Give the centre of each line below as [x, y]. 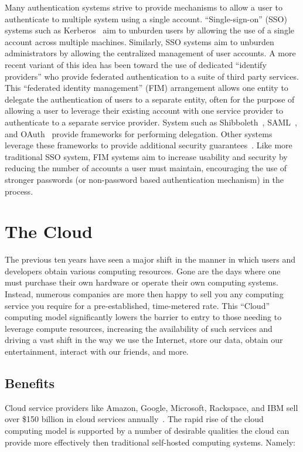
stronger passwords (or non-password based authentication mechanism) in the [144, 179]
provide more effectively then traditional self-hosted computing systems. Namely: [150, 442]
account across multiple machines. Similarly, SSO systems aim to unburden [139, 41]
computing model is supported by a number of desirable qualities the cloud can [147, 430]
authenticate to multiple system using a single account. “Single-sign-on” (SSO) [146, 18]
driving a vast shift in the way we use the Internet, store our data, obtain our [144, 340]
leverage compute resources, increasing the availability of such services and [139, 328]
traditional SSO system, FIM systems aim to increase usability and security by [146, 156]
